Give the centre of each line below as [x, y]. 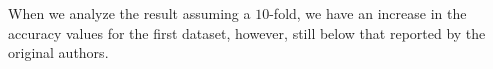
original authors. [58, 52]
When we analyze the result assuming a [129, 13]
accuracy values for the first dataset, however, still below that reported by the [247, 32]
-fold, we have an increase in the [368, 13]
